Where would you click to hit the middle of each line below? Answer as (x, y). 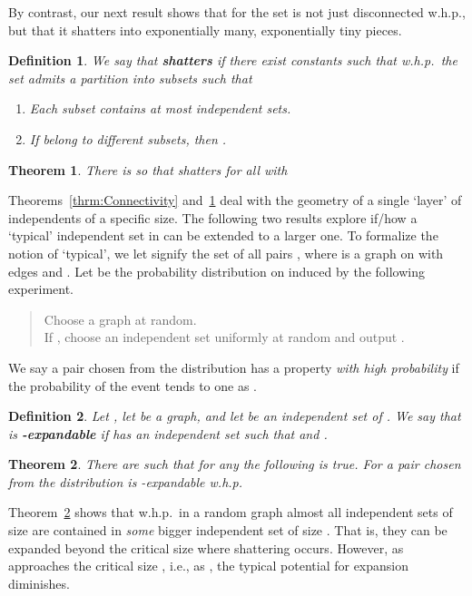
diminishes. (39, 583)
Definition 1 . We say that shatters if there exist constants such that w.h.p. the (233, 60)
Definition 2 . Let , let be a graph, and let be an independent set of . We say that (235, 416)
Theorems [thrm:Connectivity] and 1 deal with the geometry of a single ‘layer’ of (235, 200)
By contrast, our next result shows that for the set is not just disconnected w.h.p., (237, 12)
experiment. (41, 289)
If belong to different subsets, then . (128, 138)
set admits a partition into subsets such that (130, 78)
